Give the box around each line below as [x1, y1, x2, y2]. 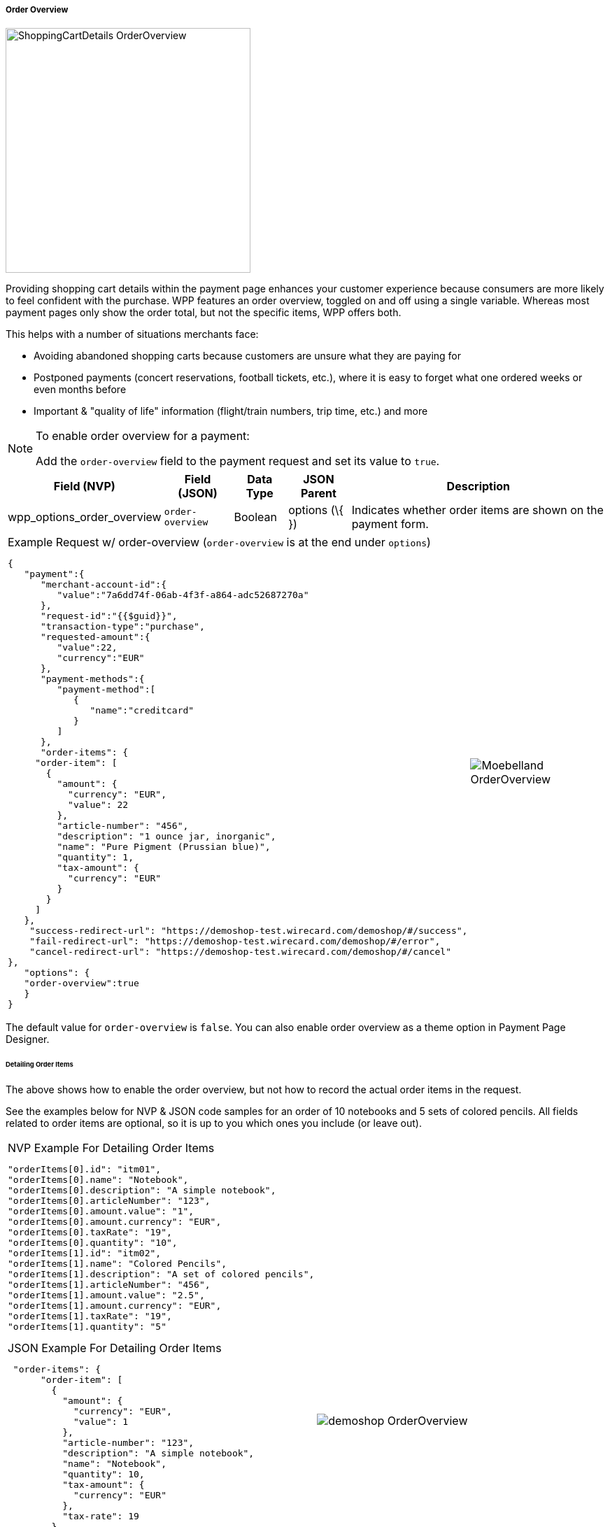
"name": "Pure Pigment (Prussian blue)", [57, 841, 271, 853]
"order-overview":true [24, 978, 139, 989]
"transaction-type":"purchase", [40, 621, 205, 632]
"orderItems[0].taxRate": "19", [8, 1227, 172, 1238]
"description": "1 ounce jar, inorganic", [57, 831, 276, 842]
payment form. [351, 517, 429, 532]
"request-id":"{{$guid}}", [40, 611, 178, 622]
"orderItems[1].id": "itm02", [8, 1248, 162, 1259]
